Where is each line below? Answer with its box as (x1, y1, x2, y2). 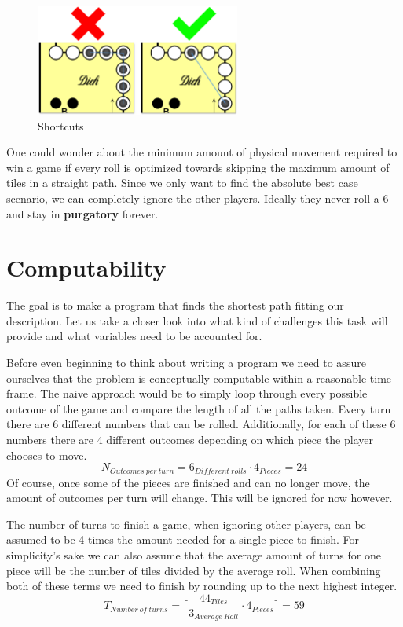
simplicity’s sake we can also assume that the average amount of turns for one (6, 547, 381, 563)
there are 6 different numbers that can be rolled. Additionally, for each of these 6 (6, 416, 396, 432)
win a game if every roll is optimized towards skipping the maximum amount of (6, 159, 390, 175)
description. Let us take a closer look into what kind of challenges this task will (6, 312, 388, 328)
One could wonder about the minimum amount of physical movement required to (6, 144, 398, 160)
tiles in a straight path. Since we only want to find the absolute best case (6, 174, 358, 191)
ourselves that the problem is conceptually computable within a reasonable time (6, 369, 392, 386)
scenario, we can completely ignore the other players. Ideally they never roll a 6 (6, 189, 389, 206)
